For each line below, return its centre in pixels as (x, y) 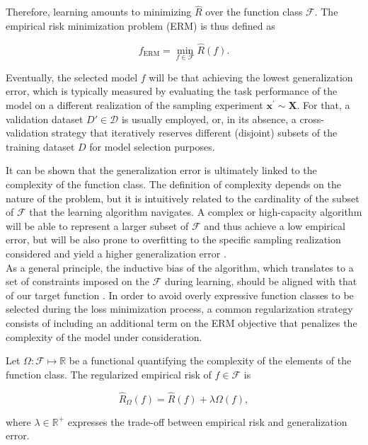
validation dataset (45, 119)
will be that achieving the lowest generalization (251, 77)
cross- (312, 119)
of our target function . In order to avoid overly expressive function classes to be (180, 295)
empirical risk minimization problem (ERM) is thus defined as (140, 25)
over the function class (254, 12)
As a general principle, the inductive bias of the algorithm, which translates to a (180, 267)
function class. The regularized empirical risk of (109, 374)
